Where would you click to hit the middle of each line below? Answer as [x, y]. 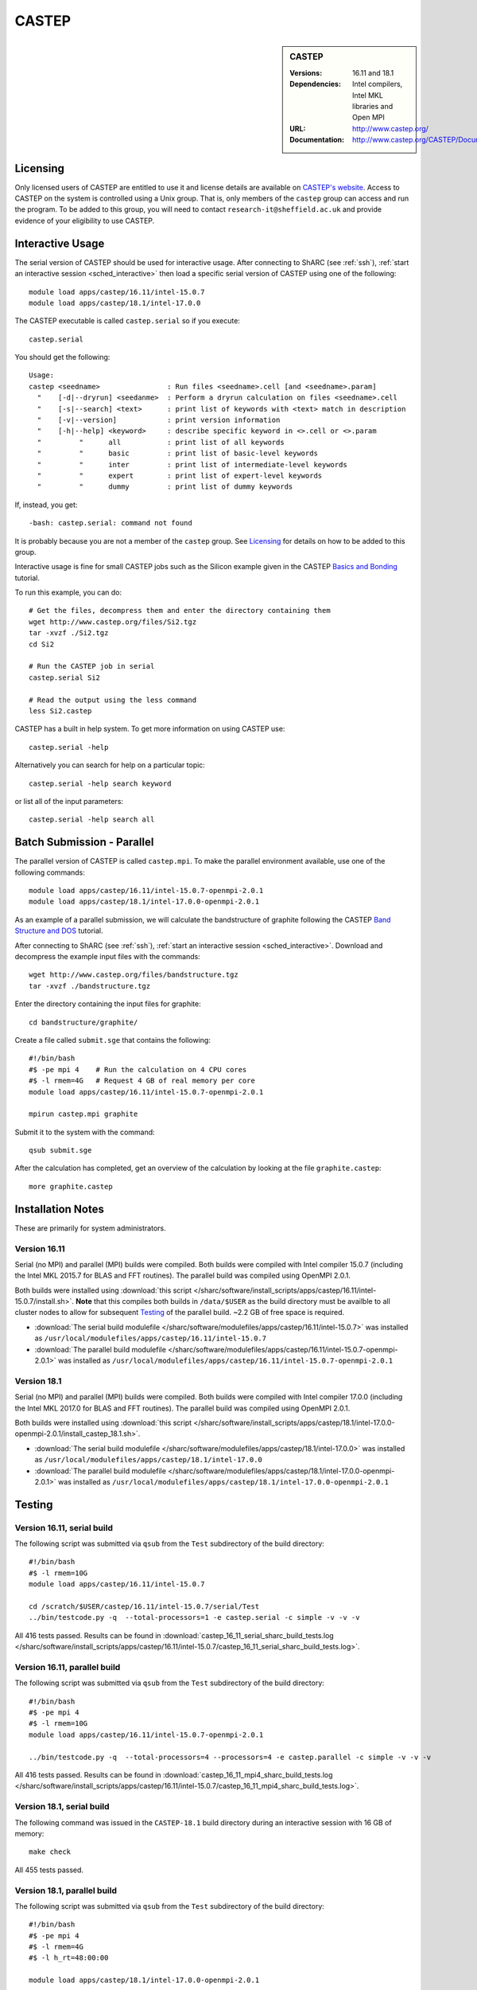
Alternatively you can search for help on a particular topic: [110, 765]
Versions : [306, 72]
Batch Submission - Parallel [84, 843]
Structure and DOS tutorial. [59, 931]
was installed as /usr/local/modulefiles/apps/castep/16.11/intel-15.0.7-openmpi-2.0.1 [225, 1360]
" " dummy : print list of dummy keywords [165, 487]
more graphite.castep [71, 1186]
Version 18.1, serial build [62, 1807]
